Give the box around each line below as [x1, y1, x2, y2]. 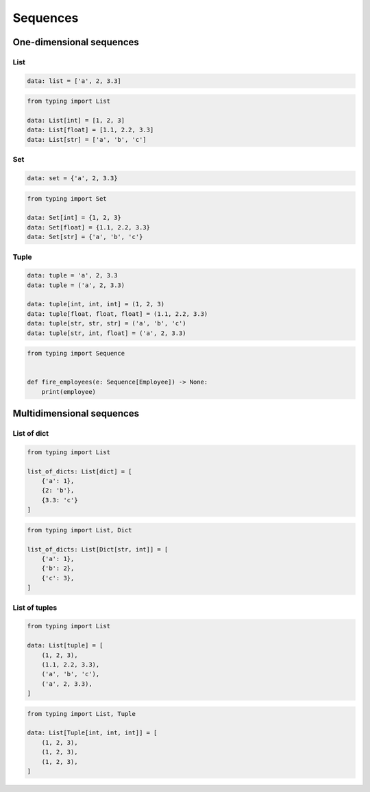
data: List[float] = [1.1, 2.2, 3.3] [27, 126, 154, 134]
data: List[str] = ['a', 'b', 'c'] [27, 136, 147, 143]
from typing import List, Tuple [27, 710, 136, 717]
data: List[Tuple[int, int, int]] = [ [27, 729, 158, 737]
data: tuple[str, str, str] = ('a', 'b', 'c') [27, 319, 186, 327]
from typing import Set [27, 195, 108, 202]
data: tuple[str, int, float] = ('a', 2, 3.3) [27, 329, 186, 337]
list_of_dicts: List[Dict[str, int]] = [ [27, 545, 169, 553]
